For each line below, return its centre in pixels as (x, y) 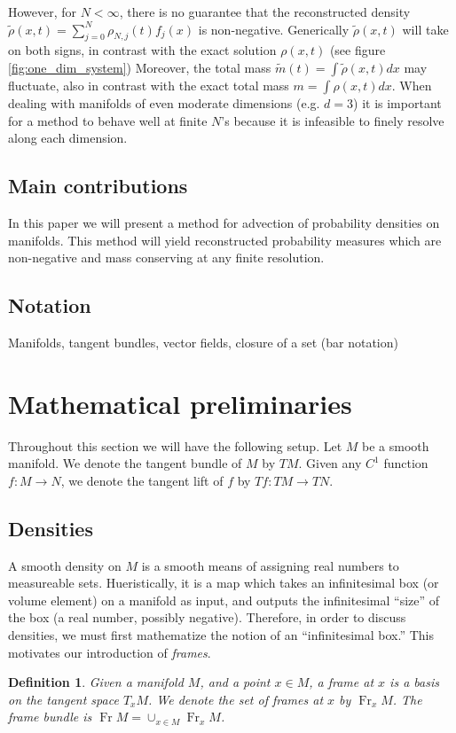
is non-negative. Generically (274, 29)
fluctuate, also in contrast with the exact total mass (149, 85)
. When (412, 85)
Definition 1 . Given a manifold (96, 682)
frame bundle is (50, 717)
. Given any (330, 463)
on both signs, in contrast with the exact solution (142, 50)
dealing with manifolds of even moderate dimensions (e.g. (164, 102)
